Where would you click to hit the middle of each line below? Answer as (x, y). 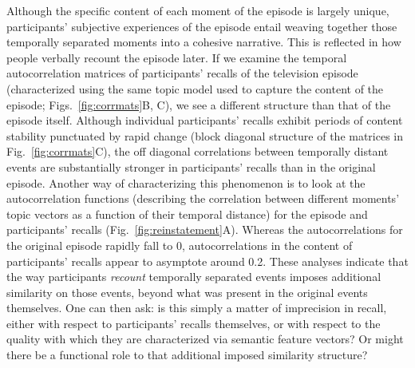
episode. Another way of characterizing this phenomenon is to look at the (186, 182)
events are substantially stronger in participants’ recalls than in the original (191, 166)
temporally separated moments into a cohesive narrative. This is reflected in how (204, 42)
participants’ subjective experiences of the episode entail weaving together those (202, 26)
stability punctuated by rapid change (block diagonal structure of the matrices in (205, 135)
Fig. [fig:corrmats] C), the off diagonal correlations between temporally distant (198, 151)
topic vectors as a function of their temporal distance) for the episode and (187, 214)
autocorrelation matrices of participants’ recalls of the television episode (182, 73)
